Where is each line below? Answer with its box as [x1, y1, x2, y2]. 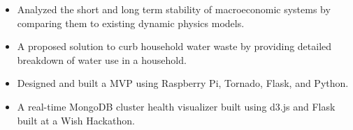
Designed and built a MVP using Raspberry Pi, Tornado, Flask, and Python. [17, 76, 349, 90]
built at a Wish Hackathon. [17, 113, 135, 127]
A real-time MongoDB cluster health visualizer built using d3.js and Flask [17, 99, 336, 113]
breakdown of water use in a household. [17, 52, 187, 67]
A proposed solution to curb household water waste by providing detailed [17, 39, 332, 54]
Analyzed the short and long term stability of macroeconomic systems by [17, 2, 331, 16]
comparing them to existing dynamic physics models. [17, 15, 245, 30]
